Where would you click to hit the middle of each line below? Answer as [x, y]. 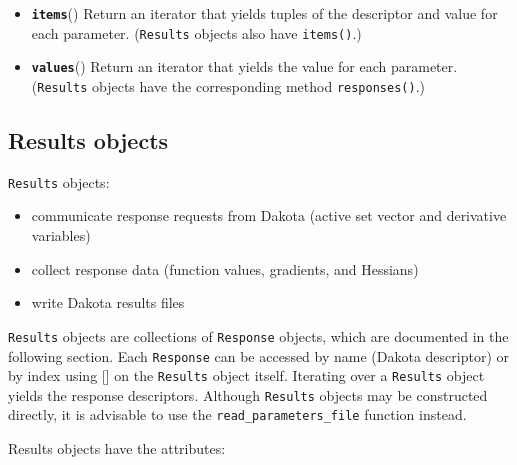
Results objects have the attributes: [117, 448]
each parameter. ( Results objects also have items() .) [196, 32]
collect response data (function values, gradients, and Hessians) [225, 268]
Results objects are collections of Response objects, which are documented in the [258, 335]
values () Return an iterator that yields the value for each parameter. [244, 66]
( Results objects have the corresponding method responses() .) [228, 85]
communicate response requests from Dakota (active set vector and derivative [269, 215]
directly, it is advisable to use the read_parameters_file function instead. [237, 414]
